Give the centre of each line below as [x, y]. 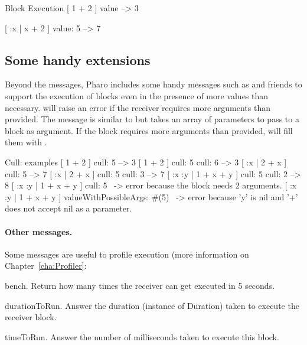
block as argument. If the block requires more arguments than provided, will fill [149, 130]
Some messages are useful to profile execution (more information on [127, 254]
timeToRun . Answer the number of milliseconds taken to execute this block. [142, 336]
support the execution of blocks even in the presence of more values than [137, 95]
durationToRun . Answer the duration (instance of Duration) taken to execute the [152, 305]
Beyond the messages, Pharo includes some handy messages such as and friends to [153, 84]
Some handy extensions [78, 59]
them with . [26, 142]
